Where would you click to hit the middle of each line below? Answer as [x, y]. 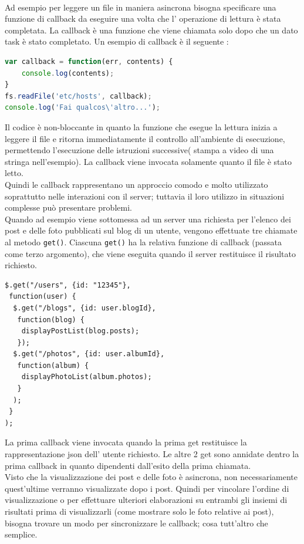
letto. [14, 173]
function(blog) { [51, 320]
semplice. [21, 534]
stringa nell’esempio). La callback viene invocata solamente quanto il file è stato [148, 161]
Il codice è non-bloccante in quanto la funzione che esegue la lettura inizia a [141, 126]
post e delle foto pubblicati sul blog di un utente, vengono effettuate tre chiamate [151, 230]
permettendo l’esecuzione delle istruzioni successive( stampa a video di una [139, 150]
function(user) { [43, 297]
